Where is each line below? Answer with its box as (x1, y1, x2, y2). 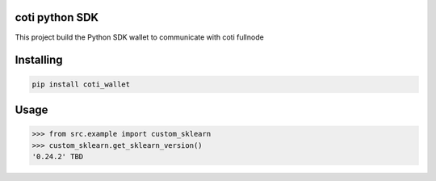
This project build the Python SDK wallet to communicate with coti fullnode (15, 32, 264, 42)
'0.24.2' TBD (31, 152, 84, 161)
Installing (15, 53, 64, 67)
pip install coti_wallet (31, 79, 131, 89)
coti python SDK (15, 11, 99, 24)
